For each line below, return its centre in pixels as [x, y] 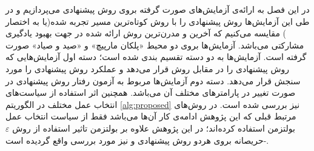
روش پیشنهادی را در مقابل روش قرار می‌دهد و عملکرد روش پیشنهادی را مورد [148, 68]
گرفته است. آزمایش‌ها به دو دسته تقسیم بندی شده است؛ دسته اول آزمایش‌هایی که [156, 57]
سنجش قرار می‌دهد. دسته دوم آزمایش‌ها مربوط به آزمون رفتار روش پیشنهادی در [153, 80]
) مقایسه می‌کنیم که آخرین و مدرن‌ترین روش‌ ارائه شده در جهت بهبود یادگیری [146, 33]
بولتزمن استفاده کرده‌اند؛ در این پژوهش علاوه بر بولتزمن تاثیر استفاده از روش [154, 128]
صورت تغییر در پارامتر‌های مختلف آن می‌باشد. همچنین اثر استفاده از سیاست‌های [151, 92]
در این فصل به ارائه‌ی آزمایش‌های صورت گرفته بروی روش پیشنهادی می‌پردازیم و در [158, 9]
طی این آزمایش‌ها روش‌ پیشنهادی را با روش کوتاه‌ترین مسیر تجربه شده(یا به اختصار [158, 21]
